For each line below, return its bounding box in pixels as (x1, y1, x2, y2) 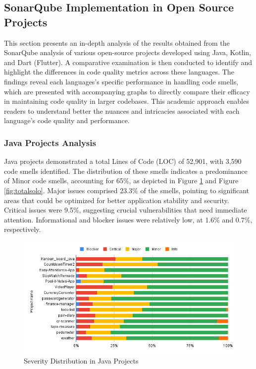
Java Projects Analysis (4, 136, 96, 148)
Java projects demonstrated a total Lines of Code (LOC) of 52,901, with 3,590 (4, 156, 242, 166)
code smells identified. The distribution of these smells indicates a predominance (4, 165, 248, 176)
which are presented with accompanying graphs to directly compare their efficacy (4, 86, 250, 96)
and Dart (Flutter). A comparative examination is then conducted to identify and (4, 57, 253, 67)
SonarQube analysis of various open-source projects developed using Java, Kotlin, (4, 47, 252, 58)
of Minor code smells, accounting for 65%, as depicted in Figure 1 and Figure (4, 175, 239, 186)
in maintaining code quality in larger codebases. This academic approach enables (4, 96, 249, 106)
